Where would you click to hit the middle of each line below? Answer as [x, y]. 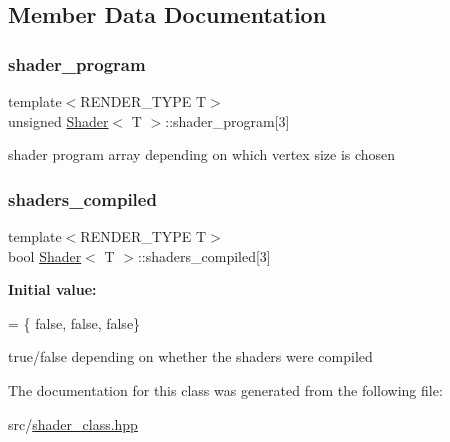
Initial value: [52, 289]
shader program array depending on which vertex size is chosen [202, 154]
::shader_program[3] [227, 120]
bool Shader [45, 255]
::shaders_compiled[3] [204, 255]
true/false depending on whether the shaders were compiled [190, 356]
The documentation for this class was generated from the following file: [225, 389]
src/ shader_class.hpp [73, 423]
